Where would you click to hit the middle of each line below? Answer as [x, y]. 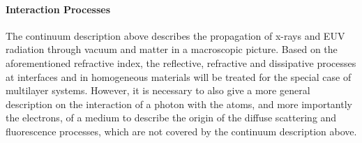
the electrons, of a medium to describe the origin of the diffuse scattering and [171, 118]
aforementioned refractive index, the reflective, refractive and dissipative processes [181, 62]
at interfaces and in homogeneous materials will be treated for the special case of [179, 76]
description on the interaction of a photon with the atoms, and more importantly [179, 104]
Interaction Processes [58, 9]
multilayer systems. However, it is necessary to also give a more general [158, 90]
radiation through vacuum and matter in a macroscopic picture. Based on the [172, 49]
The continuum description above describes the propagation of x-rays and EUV [175, 35]
